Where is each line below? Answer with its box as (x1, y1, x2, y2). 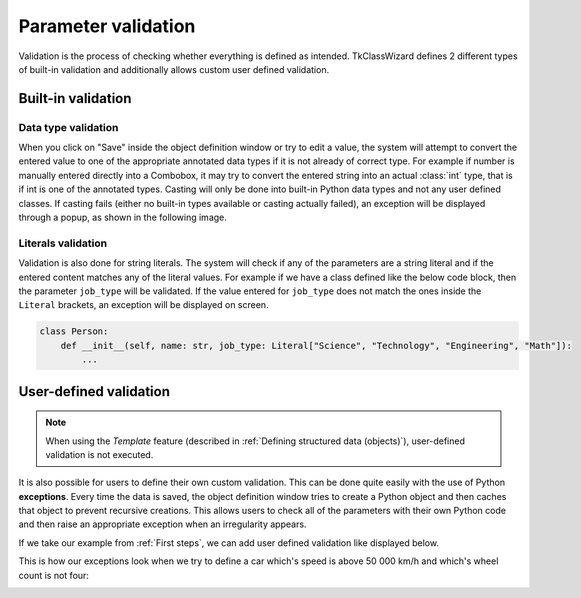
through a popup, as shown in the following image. (18, 211, 227, 224)
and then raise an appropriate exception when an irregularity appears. (18, 518, 307, 530)
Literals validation (18, 236, 108, 250)
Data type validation (18, 120, 119, 134)
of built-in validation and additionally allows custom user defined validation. (18, 63, 330, 75)
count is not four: (18, 569, 90, 581)
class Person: (39, 326, 109, 337)
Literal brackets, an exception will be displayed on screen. (18, 299, 269, 311)
